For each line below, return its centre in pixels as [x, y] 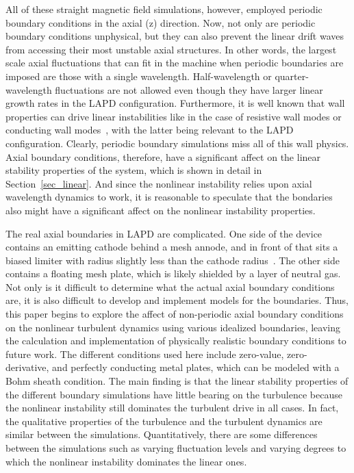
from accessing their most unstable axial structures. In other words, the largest [171, 49]
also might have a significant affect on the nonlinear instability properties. [161, 210]
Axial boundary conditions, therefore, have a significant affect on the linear [163, 156]
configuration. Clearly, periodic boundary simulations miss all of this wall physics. [177, 143]
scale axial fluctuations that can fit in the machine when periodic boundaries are [175, 63]
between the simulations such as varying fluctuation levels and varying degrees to [176, 448]
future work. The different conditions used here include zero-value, [145, 354]
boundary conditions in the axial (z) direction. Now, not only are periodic [161, 22]
